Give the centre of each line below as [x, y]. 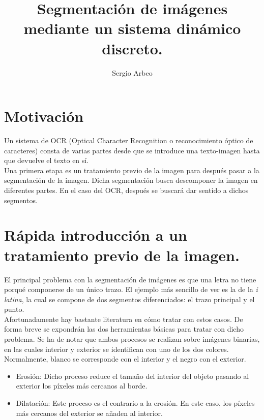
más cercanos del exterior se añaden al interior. [89, 413]
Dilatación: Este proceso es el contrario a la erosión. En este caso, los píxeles [135, 403]
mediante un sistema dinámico [132, 28]
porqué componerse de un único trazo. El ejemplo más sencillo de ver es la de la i [131, 289]
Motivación [44, 116]
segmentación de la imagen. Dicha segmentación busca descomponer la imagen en [131, 180]
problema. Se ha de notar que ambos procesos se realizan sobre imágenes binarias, [132, 339]
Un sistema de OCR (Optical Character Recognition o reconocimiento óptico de [129, 140]
